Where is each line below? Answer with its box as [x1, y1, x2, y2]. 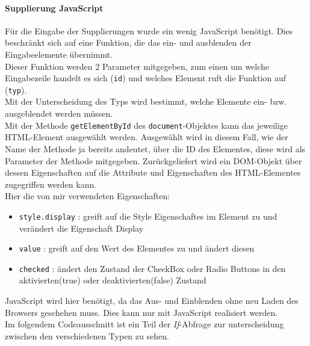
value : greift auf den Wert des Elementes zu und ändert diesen [19, 242, 255, 255]
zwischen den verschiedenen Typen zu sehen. [5, 329, 169, 342]
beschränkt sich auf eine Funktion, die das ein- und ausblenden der [5, 36, 252, 49]
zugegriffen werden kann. [5, 178, 97, 190]
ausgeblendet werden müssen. [5, 107, 113, 120]
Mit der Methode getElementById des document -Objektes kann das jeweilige [5, 119, 288, 131]
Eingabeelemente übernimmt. [5, 48, 113, 60]
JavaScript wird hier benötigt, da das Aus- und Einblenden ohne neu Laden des [5, 294, 299, 307]
